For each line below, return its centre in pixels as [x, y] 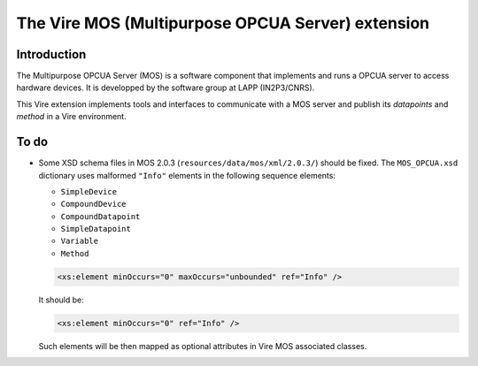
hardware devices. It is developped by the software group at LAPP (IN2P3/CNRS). [166, 88]
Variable [80, 241]
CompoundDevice [94, 204]
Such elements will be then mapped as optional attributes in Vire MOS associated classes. [203, 346]
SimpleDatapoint [96, 229]
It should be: [61, 300]
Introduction [51, 54]
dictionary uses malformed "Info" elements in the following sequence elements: [187, 175]
